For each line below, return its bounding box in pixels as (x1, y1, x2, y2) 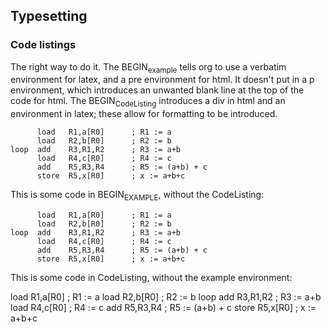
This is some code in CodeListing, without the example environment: (10, 272, 293, 284)
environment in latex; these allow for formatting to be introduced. (10, 108, 278, 120)
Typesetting (10, 8, 88, 25)
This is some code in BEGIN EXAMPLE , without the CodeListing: (10, 189, 265, 203)
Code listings (10, 38, 77, 52)
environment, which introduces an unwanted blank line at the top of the (10, 84, 305, 96)
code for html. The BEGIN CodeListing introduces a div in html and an (10, 95, 286, 109)
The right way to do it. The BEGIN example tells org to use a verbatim (10, 60, 287, 75)
